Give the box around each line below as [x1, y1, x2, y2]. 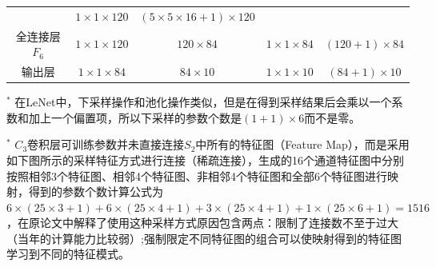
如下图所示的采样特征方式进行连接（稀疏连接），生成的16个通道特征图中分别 [6, 151, 404, 168]
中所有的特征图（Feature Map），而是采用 [195, 136, 410, 153]
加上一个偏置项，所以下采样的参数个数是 [28, 109, 242, 126]
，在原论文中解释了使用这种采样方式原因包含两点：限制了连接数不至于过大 [6, 214, 398, 231]
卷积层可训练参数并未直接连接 [27, 136, 185, 153]
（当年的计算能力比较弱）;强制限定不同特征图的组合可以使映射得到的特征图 [6, 229, 402, 246]
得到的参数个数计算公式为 [28, 183, 163, 200]
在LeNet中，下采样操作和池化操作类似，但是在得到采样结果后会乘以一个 [14, 94, 392, 110]
